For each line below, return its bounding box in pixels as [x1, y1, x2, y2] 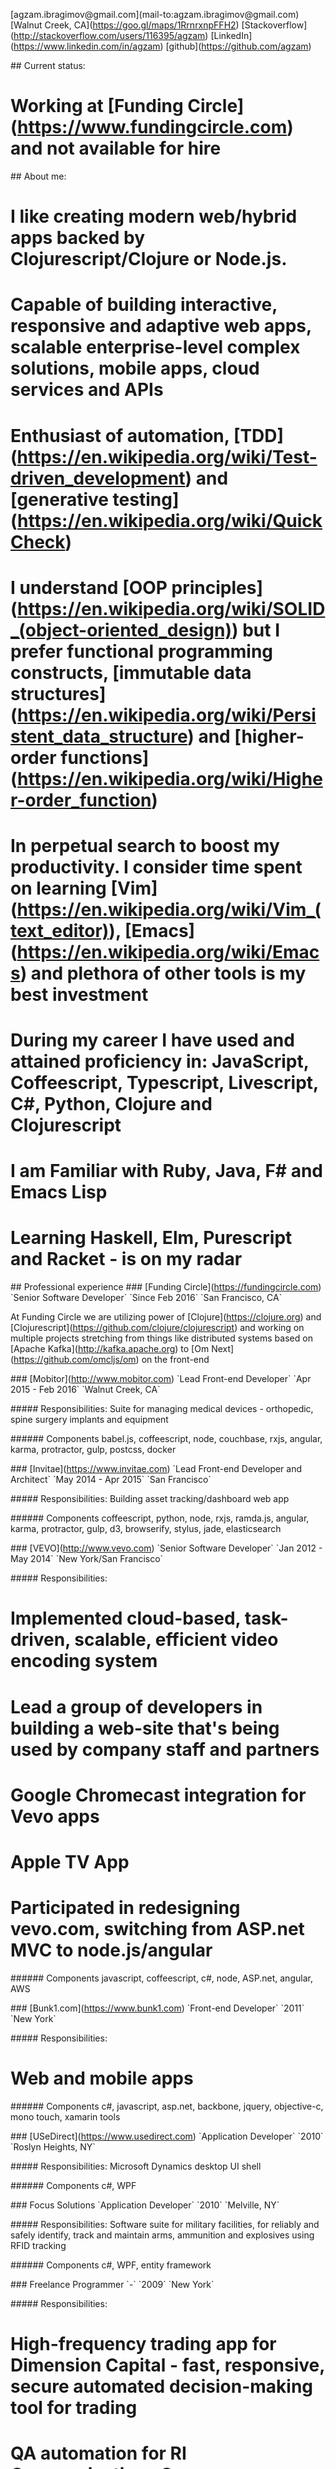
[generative [10, 488, 109, 511]
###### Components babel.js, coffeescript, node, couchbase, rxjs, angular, [10, 1433, 323, 1445]
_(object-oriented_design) [10, 619, 233, 641]
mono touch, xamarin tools [10, 2110, 121, 2123]
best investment [10, 983, 149, 1006]
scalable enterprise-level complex [10, 336, 301, 359]
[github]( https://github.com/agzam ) [165, 40, 312, 52]
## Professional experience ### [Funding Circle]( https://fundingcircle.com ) [10, 1281, 322, 1293]
